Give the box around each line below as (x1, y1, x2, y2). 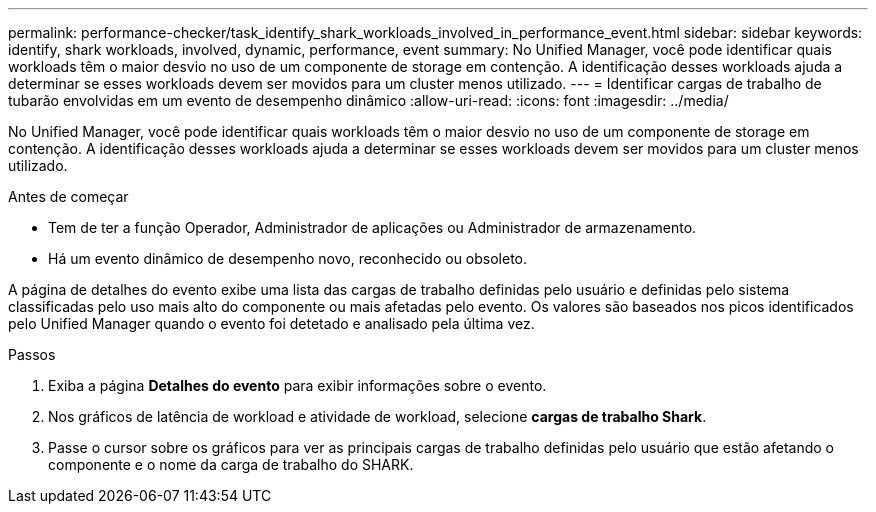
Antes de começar (8, 188, 129, 205)
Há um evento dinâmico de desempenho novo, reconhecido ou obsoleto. (48, 250, 528, 267)
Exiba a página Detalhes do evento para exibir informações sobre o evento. (48, 377, 547, 394)
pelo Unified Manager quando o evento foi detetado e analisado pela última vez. (8, 315, 535, 332)
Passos (8, 346, 56, 363)
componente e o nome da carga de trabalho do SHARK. (48, 456, 414, 473)
